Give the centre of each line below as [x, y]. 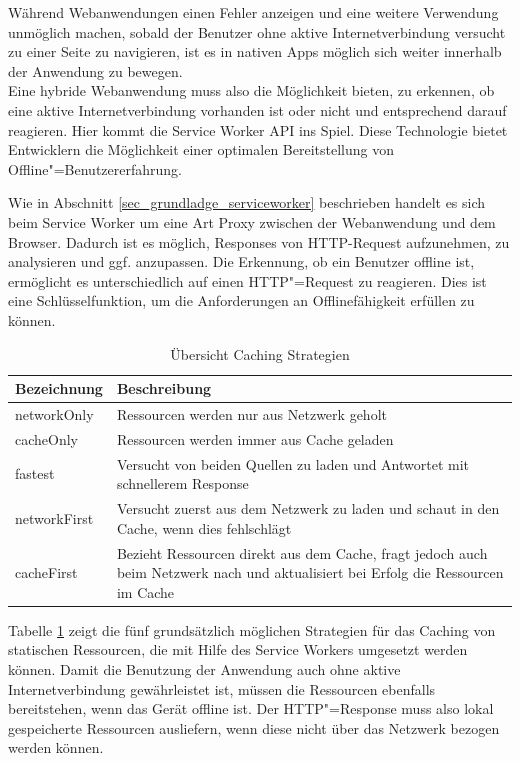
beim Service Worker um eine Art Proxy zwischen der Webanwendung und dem [252, 221]
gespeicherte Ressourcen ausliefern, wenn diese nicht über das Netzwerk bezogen [254, 727]
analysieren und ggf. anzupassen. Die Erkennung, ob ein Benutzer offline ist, [241, 261]
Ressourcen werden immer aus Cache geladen [255, 438]
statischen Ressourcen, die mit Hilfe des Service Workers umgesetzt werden [238, 649]
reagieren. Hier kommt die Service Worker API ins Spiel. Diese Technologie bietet [258, 129]
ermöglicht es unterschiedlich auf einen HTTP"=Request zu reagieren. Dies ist [247, 280]
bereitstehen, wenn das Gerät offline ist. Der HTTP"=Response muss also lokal [251, 708]
